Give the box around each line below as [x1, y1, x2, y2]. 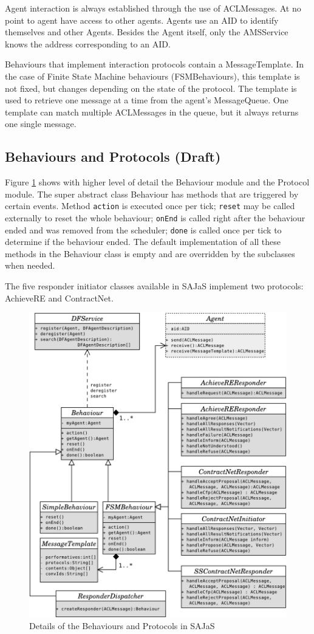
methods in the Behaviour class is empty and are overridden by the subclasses [5, 247, 295, 260]
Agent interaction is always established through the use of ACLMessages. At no [5, 2, 301, 14]
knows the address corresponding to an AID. [5, 37, 171, 50]
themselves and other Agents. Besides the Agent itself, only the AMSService [5, 26, 288, 38]
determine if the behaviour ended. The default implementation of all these [5, 235, 281, 248]
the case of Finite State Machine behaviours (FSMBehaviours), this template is [5, 69, 300, 82]
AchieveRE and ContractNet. [5, 291, 114, 304]
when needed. [5, 259, 55, 272]
